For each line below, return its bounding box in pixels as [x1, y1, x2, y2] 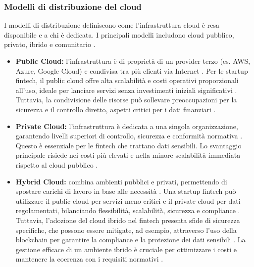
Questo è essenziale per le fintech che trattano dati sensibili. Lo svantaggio [15, 140, 242, 150]
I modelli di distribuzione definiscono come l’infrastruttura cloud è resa [4, 20, 219, 30]
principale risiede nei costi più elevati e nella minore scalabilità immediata [15, 150, 241, 160]
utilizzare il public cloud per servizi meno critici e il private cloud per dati [15, 195, 241, 206]
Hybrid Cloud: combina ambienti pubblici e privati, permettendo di [15, 176, 227, 186]
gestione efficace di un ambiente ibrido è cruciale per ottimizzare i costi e [15, 244, 237, 254]
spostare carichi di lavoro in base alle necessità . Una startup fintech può [15, 186, 236, 196]
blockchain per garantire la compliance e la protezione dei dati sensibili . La [15, 234, 246, 245]
